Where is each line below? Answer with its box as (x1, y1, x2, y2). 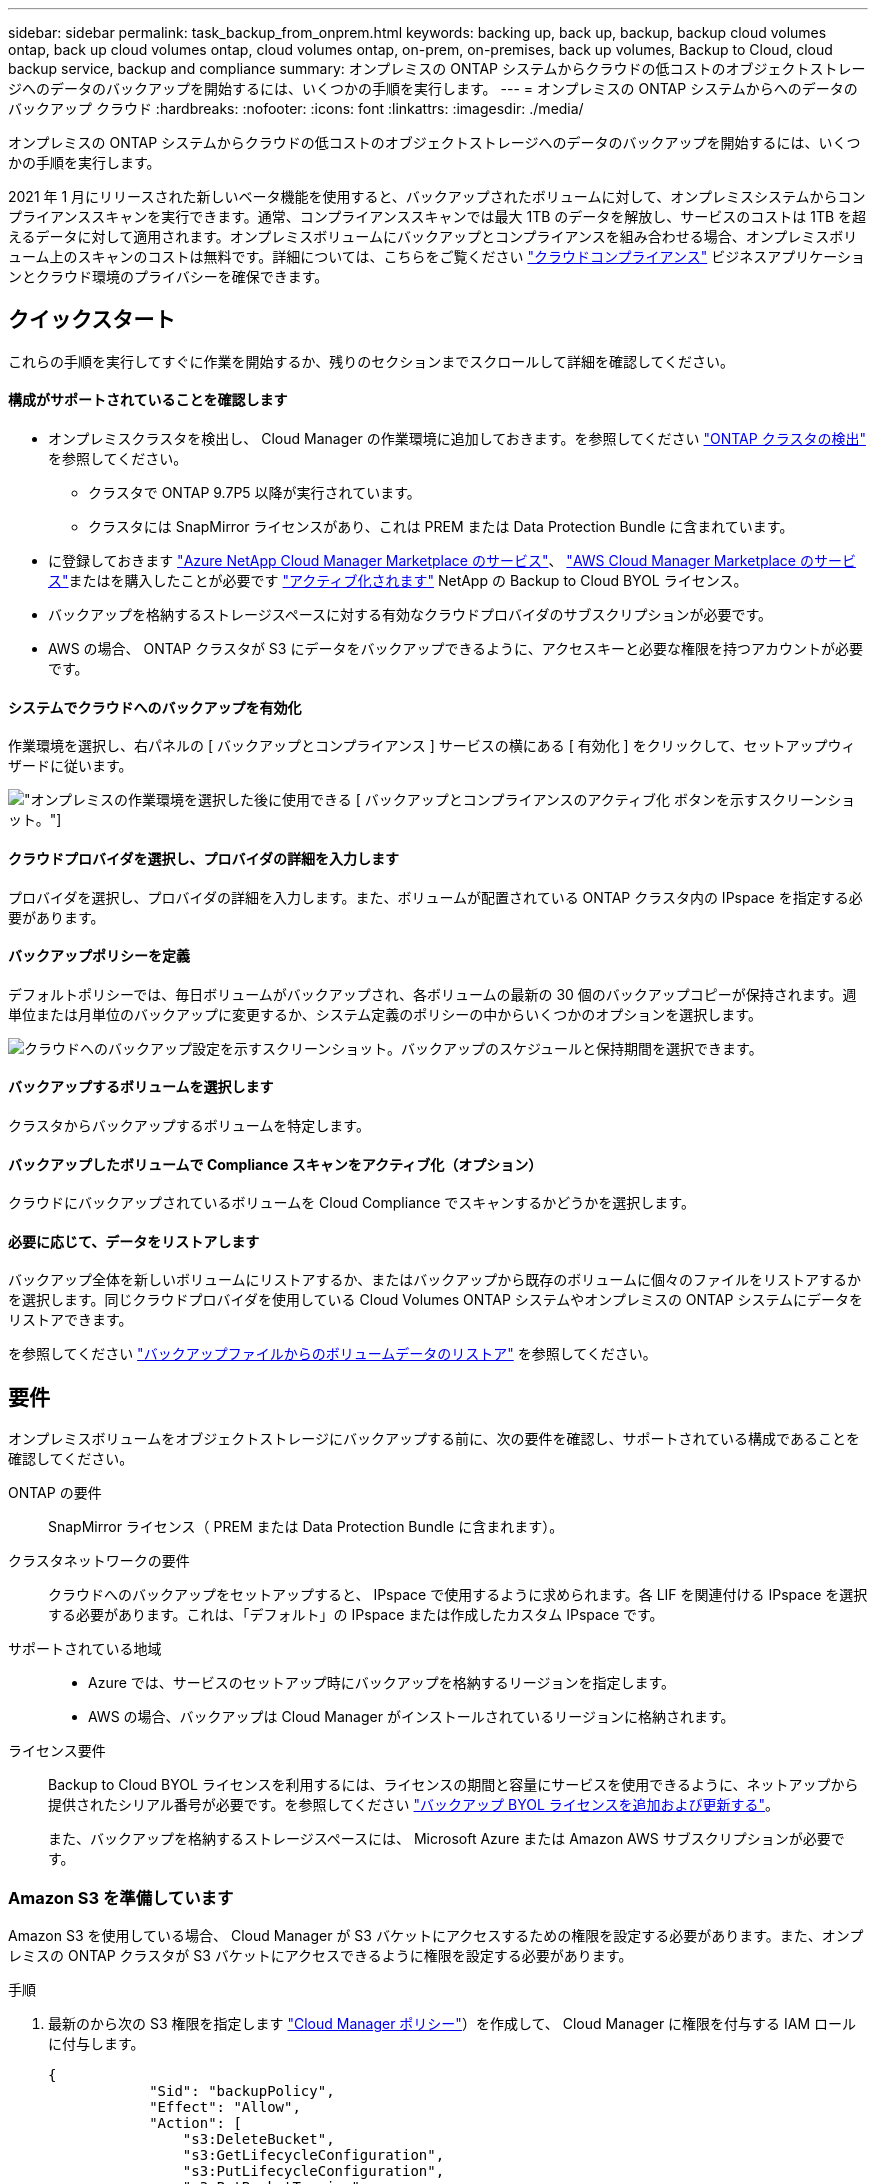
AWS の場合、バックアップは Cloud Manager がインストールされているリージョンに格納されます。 (88, 1708, 735, 1726)
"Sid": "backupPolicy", (149, 2082, 335, 2099)
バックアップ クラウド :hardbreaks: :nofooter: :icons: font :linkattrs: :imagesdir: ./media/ (8, 100, 584, 117)
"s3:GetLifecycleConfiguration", (182, 2146, 445, 2163)
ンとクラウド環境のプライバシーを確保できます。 (8, 268, 329, 285)
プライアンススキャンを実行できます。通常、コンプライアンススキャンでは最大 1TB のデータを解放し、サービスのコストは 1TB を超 (8, 208, 867, 225)
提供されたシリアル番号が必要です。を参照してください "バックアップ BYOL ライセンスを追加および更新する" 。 (48, 1796, 780, 1814)
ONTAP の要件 (8, 1484, 102, 1502)
